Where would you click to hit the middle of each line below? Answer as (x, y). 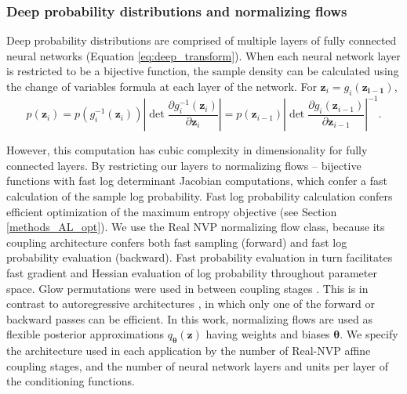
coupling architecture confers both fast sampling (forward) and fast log (177, 242)
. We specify (369, 334)
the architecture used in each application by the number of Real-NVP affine (189, 351)
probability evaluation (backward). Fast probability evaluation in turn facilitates (200, 257)
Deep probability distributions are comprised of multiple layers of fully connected (202, 40)
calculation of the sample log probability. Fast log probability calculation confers (200, 196)
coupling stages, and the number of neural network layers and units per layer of (198, 365)
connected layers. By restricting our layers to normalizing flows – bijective (184, 165)
